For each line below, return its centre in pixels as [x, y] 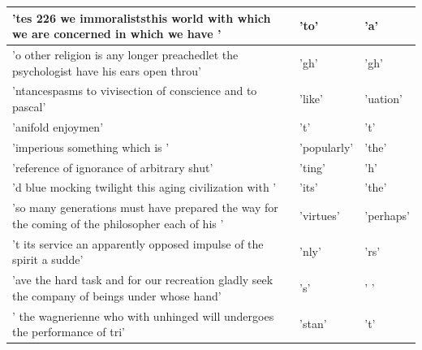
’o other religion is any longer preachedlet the [125, 54]
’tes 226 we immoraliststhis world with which [142, 17]
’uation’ [383, 99]
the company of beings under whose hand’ [117, 295]
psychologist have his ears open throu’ [107, 70]
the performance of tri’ [69, 332]
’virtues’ [320, 215]
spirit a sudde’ [48, 259]
